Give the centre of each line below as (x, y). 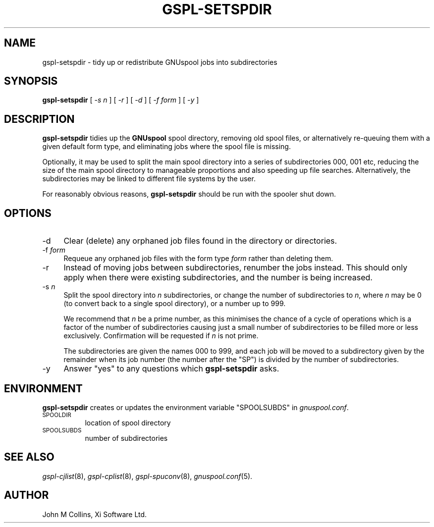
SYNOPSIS (31, 81)
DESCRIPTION (39, 119)
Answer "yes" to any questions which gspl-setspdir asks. (171, 369)
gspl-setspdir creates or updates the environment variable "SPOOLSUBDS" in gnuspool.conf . (195, 407)
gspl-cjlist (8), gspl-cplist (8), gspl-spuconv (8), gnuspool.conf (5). (147, 476)
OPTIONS (28, 213)
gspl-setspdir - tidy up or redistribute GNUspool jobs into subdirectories (160, 62)
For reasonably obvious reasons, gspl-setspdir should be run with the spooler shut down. (189, 194)
